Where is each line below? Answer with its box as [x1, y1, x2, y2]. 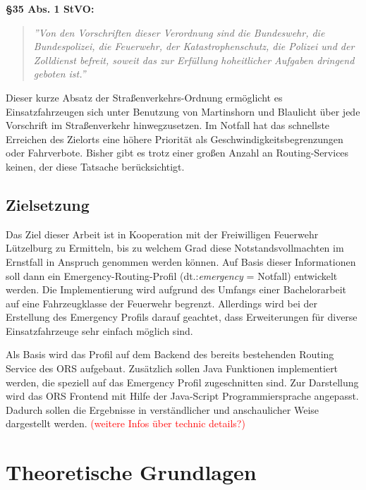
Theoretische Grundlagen [6, 458, 257, 486]
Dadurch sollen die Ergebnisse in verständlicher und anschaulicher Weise [6, 402, 319, 417]
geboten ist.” [33, 66, 86, 81]
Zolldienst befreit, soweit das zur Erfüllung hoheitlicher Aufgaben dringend [33, 52, 355, 67]
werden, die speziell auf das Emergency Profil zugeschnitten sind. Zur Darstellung [6, 374, 359, 389]
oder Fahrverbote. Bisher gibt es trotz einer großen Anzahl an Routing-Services [6, 145, 349, 160]
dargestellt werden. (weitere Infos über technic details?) [6, 416, 245, 431]
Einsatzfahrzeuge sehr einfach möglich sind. [6, 323, 193, 338]
